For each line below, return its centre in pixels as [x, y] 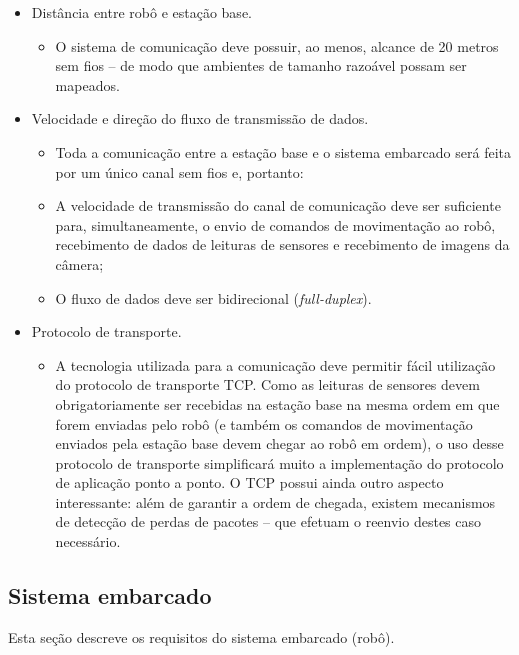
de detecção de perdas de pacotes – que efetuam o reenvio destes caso [268, 521]
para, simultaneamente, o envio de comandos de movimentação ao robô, [275, 224]
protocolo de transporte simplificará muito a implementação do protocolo [279, 462]
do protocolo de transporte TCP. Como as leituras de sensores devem [267, 384]
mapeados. [87, 84]
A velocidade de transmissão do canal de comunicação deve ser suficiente [278, 205]
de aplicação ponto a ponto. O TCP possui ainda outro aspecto [249, 482]
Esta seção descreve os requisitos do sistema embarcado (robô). [201, 636]
